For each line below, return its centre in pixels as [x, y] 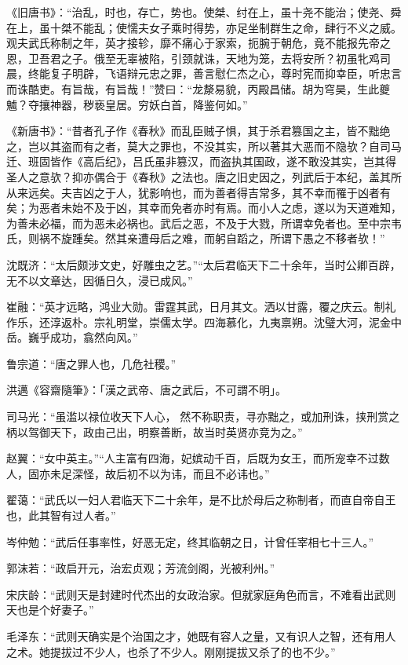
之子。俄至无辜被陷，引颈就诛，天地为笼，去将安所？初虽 [209, 58]
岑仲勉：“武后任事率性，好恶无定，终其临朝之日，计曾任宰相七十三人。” [190, 541]
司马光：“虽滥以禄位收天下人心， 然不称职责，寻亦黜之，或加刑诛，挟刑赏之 [203, 417]
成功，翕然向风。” [94, 337]
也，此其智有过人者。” [61, 515]
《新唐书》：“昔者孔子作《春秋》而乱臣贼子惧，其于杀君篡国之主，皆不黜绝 [199, 131]
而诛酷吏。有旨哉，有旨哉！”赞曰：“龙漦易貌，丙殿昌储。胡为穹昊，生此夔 [199, 88]
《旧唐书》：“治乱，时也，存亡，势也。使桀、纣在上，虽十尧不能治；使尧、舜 [204, 12]
